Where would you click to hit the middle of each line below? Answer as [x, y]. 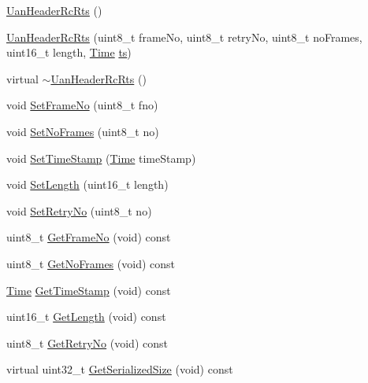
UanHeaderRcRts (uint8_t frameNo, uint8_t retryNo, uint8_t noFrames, [184, 37]
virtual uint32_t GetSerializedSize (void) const [120, 369]
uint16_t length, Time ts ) [69, 52]
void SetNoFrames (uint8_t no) [83, 131]
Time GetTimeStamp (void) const [89, 290]
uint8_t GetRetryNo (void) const [87, 342]
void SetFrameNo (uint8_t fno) [82, 105]
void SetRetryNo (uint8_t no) [79, 210]
